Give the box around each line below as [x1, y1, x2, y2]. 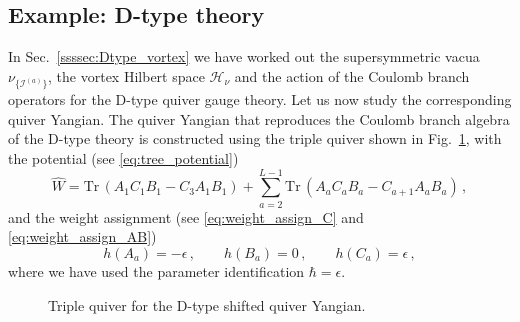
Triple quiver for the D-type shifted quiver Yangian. [48, 294, 366, 315]
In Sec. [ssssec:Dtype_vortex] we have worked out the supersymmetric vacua [8, 46, 480, 67]
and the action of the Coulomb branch [234, 65, 470, 86]
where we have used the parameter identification [8, 260, 305, 281]
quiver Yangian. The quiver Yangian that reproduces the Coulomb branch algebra [8, 108, 510, 129]
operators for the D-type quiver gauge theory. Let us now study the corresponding [8, 89, 512, 110]
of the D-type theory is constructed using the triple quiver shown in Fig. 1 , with [8, 128, 502, 149]
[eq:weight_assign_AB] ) [8, 226, 157, 247]
